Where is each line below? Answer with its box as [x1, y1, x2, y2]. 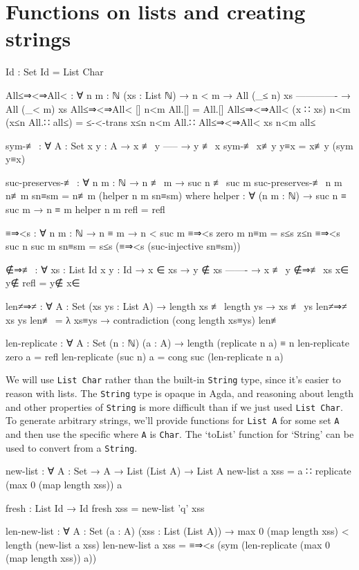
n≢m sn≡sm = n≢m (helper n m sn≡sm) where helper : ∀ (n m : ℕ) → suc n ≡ [6, 188, 347, 203]
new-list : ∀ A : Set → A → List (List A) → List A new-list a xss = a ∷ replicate [6, 463, 351, 478]
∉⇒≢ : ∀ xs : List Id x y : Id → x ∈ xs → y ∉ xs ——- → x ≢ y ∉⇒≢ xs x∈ [6, 261, 349, 276]
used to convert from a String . [6, 440, 138, 454]
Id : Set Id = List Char [6, 64, 104, 79]
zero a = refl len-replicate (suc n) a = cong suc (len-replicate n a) [6, 349, 284, 363]
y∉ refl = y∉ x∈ [6, 275, 80, 290]
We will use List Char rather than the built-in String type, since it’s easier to [6, 372, 341, 387]
